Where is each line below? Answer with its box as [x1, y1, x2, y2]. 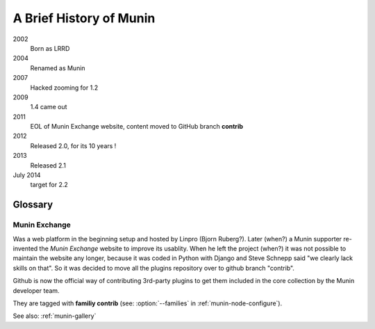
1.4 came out [30, 103, 67, 111]
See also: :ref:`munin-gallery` [12, 312, 97, 320]
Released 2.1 [30, 161, 66, 170]
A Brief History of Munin [12, 10, 156, 26]
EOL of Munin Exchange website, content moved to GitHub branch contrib [30, 122, 243, 131]
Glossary [12, 199, 53, 211]
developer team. [12, 286, 60, 295]
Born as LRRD [30, 44, 70, 52]
